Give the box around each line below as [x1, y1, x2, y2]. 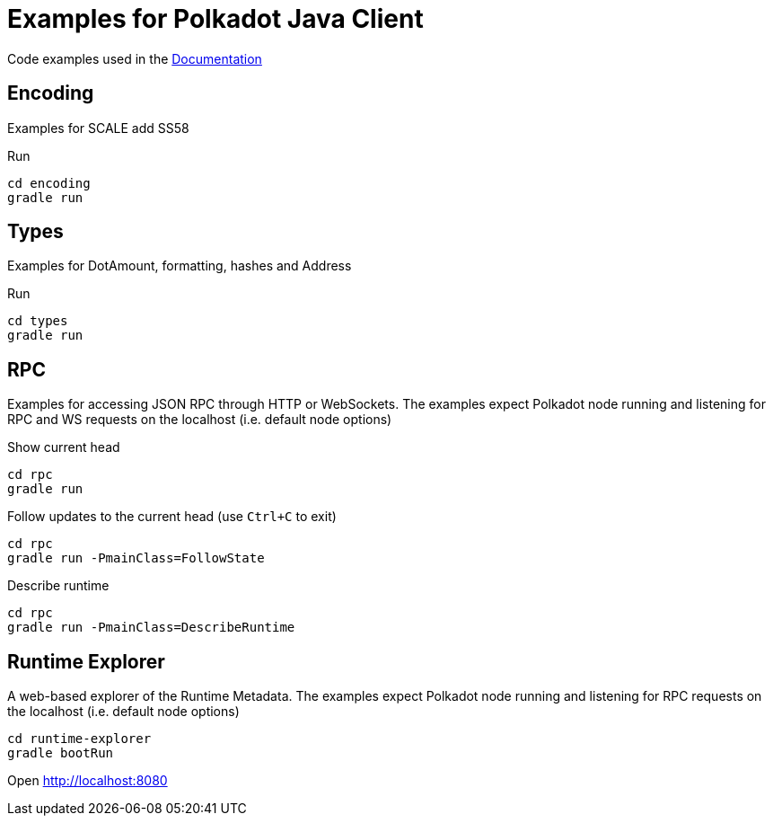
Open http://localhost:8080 [7, 773, 168, 789]
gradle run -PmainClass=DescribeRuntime [7, 620, 295, 635]
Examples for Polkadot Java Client [7, 4, 424, 34]
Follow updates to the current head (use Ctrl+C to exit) [7, 509, 337, 525]
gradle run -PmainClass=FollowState [7, 551, 265, 566]
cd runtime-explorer [7, 731, 152, 747]
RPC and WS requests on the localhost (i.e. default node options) [7, 411, 392, 428]
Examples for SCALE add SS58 [7, 119, 189, 136]
